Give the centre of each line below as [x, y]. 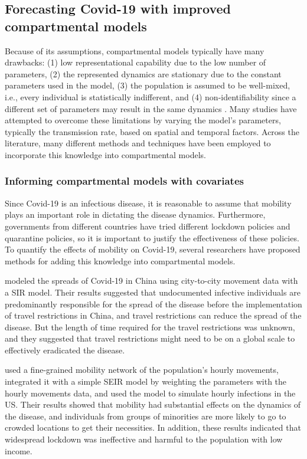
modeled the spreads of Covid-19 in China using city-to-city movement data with [151, 281]
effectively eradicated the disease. [65, 350]
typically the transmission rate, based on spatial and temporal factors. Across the [152, 131]
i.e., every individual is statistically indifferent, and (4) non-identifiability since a [151, 96]
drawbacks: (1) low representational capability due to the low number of [135, 62]
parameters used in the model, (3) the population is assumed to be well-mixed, [148, 85]
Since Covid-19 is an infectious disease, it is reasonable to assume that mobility [148, 203]
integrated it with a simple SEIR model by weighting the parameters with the [146, 381]
